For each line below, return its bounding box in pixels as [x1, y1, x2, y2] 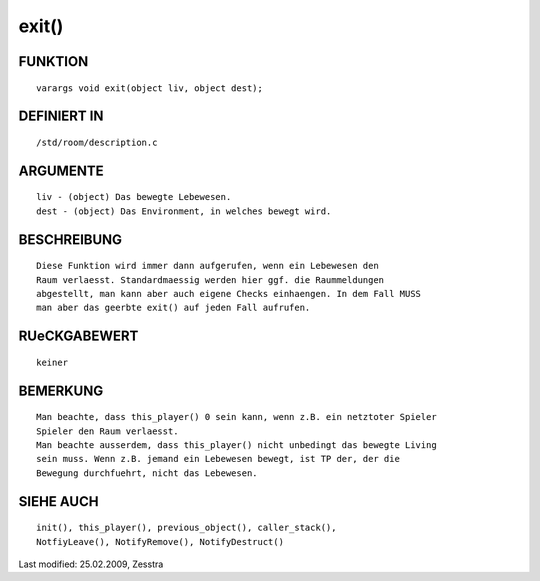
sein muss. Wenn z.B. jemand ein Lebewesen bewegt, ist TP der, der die [36, 453, 400, 465]
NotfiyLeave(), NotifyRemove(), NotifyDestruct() [36, 536, 285, 547]
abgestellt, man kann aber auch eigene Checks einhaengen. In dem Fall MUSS [36, 288, 422, 299]
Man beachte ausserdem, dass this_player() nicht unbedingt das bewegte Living [36, 439, 437, 450]
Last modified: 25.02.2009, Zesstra [18, 558, 164, 570]
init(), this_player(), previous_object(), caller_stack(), [36, 522, 337, 534]
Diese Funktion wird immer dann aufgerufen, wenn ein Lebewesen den [36, 260, 379, 272]
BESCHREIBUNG [18, 231, 123, 248]
